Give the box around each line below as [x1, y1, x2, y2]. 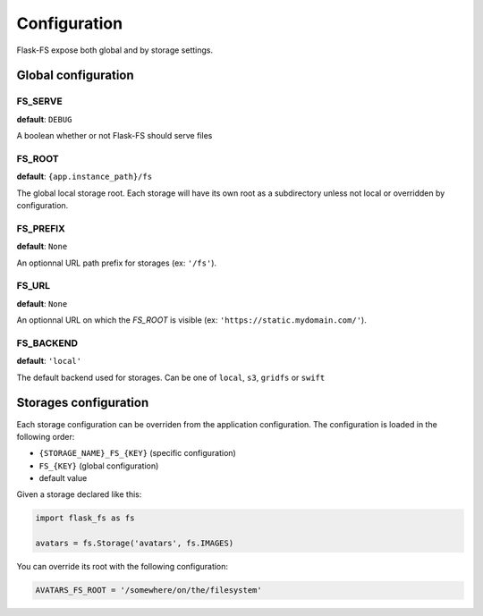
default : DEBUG [16, 114, 72, 124]
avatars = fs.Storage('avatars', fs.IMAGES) [35, 538, 234, 549]
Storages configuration [16, 395, 149, 410]
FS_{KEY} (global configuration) [38, 460, 159, 471]
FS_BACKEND [16, 336, 79, 349]
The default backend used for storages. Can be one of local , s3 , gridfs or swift [16, 372, 326, 383]
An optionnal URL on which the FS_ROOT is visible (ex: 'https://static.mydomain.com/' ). [16, 315, 367, 325]
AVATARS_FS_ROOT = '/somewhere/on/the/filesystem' [35, 586, 263, 595]
